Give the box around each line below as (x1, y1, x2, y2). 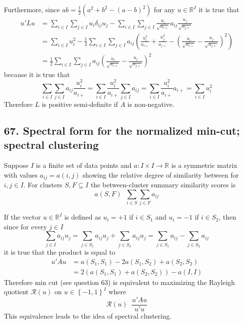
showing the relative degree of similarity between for (82, 169, 239, 180)
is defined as (64, 212, 101, 222)
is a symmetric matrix (171, 160, 237, 170)
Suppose (4, 160, 29, 170)
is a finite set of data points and (36, 160, 132, 170)
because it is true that (4, 69, 70, 79)
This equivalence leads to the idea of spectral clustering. (4, 311, 172, 321)
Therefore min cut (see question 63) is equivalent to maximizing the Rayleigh (4, 277, 235, 287)
